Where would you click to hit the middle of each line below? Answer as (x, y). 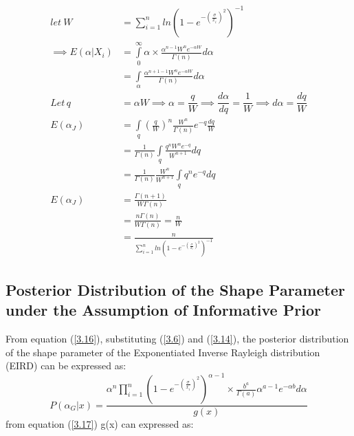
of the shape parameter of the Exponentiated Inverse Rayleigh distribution (163, 352)
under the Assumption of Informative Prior (163, 310)
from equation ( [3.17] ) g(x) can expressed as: (100, 424)
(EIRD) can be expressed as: (66, 366)
